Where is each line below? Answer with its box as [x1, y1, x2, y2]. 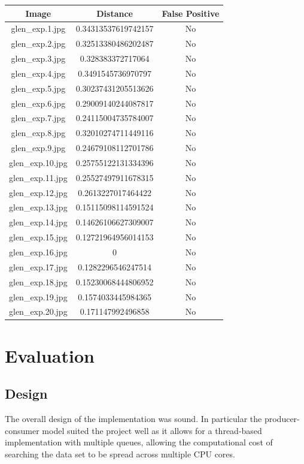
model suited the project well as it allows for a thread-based [42, 424, 262, 436]
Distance [96, 7, 133, 19]
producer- [264, 412, 300, 425]
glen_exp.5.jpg [11, 82, 66, 94]
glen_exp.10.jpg [9, 156, 68, 168]
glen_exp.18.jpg [9, 275, 68, 288]
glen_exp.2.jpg [11, 37, 66, 50]
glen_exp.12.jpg [9, 186, 68, 198]
